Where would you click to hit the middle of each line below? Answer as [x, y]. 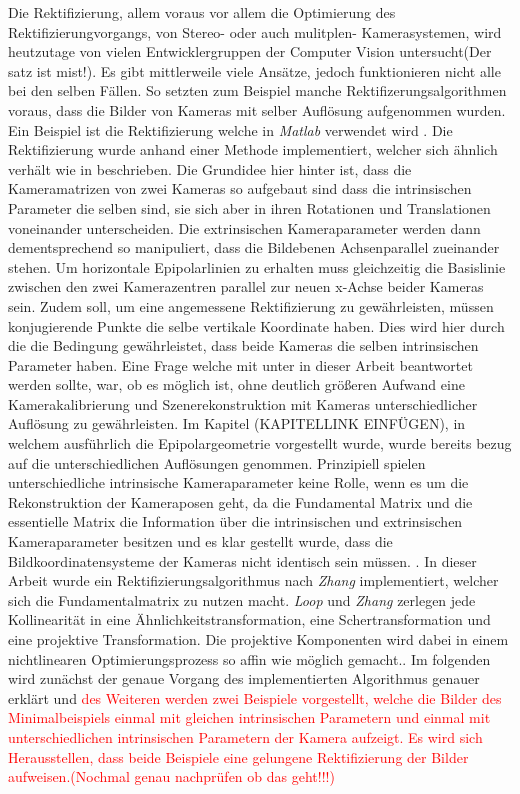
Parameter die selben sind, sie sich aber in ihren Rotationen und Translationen [249, 207]
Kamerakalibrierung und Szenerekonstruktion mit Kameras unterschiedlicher [243, 403]
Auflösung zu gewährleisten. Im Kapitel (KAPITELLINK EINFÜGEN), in [237, 423]
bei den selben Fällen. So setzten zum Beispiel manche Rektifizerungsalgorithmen [257, 90]
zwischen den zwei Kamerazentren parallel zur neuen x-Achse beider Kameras [246, 286]
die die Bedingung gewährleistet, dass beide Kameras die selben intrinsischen [243, 345]
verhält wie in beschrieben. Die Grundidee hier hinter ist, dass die [210, 168]
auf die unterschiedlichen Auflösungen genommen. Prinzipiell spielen [217, 462]
